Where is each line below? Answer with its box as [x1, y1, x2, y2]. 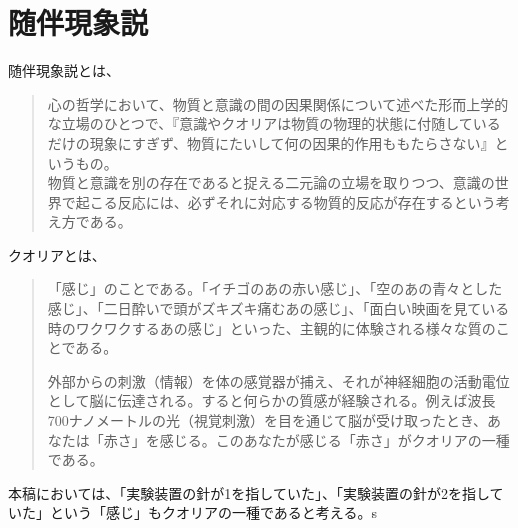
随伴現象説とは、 [8, 60, 120, 81]
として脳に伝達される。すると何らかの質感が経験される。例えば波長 [47, 390, 496, 411]
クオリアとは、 [8, 244, 106, 265]
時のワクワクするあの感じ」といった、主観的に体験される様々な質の [47, 317, 496, 338]
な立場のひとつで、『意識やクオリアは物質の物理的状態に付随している [47, 113, 501, 134]
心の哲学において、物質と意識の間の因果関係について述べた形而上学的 [47, 93, 509, 114]
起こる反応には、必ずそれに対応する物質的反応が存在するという [75, 191, 496, 212]
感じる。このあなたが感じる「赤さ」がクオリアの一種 [159, 429, 510, 450]
